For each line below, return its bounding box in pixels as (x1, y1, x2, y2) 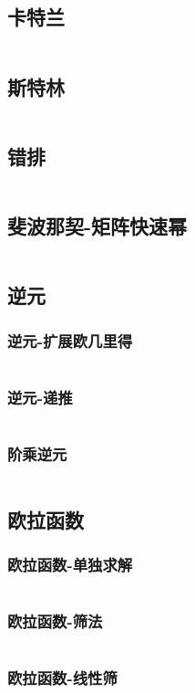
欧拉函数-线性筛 (7, 667, 118, 689)
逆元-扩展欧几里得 (7, 329, 133, 352)
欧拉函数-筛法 (7, 610, 103, 633)
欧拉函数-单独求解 (7, 552, 133, 575)
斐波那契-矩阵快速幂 (7, 212, 188, 239)
